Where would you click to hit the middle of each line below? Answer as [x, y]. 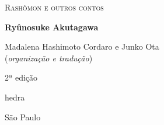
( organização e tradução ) [49, 58]
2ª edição [21, 77]
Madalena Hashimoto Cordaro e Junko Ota [82, 46]
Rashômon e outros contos [54, 7]
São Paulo [23, 117]
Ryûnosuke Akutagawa [52, 27]
